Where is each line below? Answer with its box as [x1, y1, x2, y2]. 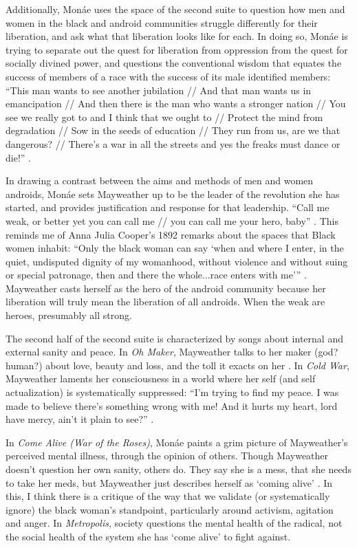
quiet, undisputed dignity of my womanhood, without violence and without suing [6, 254, 348, 268]
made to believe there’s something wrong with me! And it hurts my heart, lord [6, 398, 338, 413]
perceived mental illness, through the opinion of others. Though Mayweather [6, 448, 329, 463]
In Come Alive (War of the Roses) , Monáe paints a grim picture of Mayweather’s [6, 435, 348, 449]
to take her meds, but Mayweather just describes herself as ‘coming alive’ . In [6, 475, 333, 490]
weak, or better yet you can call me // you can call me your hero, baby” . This [6, 213, 338, 228]
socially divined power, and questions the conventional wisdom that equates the [6, 56, 342, 70]
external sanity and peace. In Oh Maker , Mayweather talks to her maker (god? [6, 344, 338, 359]
